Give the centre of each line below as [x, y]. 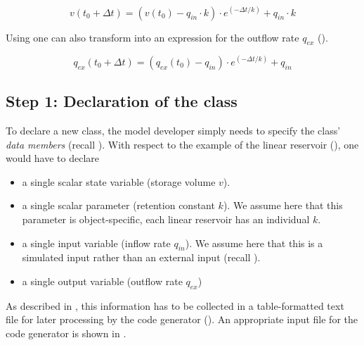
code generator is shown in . [66, 333]
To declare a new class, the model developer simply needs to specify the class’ [173, 130]
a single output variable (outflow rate [102, 281]
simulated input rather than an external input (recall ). [141, 257]
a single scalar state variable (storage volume [119, 181]
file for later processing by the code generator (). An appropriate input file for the [182, 319]
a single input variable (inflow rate [96, 243]
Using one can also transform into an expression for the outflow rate [152, 37]
